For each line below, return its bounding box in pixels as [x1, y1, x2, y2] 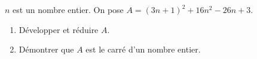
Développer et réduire [19, 23, 99, 35]
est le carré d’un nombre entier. [85, 43, 201, 55]
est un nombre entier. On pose [13, 4, 124, 15]
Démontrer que [19, 43, 74, 55]
